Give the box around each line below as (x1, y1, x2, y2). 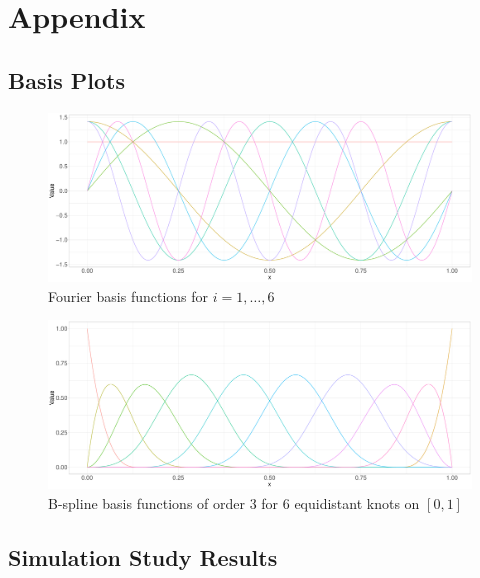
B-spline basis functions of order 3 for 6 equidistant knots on (48, 493, 420, 514)
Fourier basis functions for (48, 285, 209, 306)
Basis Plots (8, 64, 125, 95)
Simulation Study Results (8, 542, 278, 573)
